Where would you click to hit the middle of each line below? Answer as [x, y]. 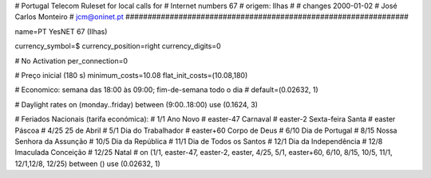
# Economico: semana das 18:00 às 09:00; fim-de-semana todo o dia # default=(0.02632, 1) [166, 90]
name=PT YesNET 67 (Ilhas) [61, 31]
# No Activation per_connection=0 [71, 60]
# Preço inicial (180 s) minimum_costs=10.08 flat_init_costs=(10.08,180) [131, 75]
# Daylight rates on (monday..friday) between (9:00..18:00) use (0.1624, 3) [136, 104]
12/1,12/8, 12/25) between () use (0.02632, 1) [87, 164]
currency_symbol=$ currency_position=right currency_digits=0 [118, 46]
